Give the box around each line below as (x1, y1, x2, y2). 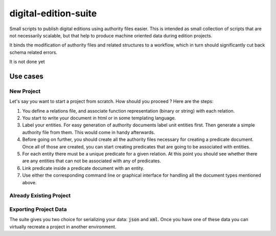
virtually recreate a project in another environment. (9, 223, 117, 230)
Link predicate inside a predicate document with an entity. (22, 165, 145, 171)
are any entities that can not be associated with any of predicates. (22, 158, 161, 164)
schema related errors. (9, 49, 58, 55)
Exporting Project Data (9, 205, 67, 212)
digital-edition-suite (9, 8, 97, 19)
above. (22, 179, 37, 185)
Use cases (9, 72, 43, 80)
